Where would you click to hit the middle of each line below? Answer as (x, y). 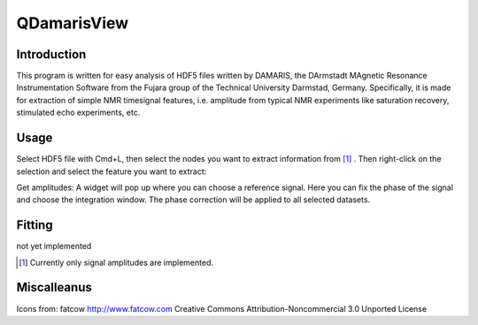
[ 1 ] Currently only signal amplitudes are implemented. (116, 262)
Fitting (35, 225)
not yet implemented (54, 246)
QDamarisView (73, 23)
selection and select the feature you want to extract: (112, 171)
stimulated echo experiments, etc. (78, 113)
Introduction (51, 54)
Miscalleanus (54, 287)
